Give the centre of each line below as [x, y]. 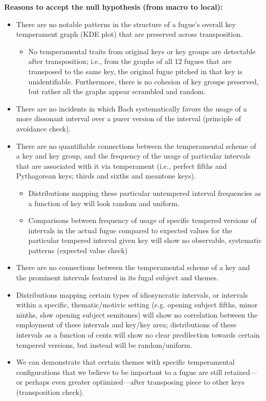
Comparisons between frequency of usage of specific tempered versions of [142, 220]
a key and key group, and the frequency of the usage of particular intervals [133, 156]
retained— [241, 372]
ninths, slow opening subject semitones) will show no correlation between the [137, 314]
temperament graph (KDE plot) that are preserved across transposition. [129, 34]
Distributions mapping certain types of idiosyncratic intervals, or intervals [132, 294]
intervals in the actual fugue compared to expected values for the [130, 230]
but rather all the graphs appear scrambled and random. [117, 91]
